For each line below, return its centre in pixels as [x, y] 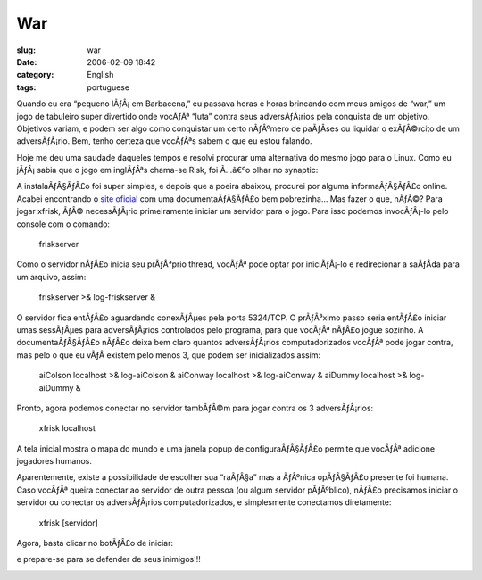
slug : [26, 50]
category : [35, 75]
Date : [27, 62]
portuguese [108, 87]
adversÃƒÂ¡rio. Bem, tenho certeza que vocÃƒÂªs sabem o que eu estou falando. [164, 141]
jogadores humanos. [54, 461]
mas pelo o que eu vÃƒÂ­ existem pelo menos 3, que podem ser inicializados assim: [169, 355]
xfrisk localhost [67, 428]
